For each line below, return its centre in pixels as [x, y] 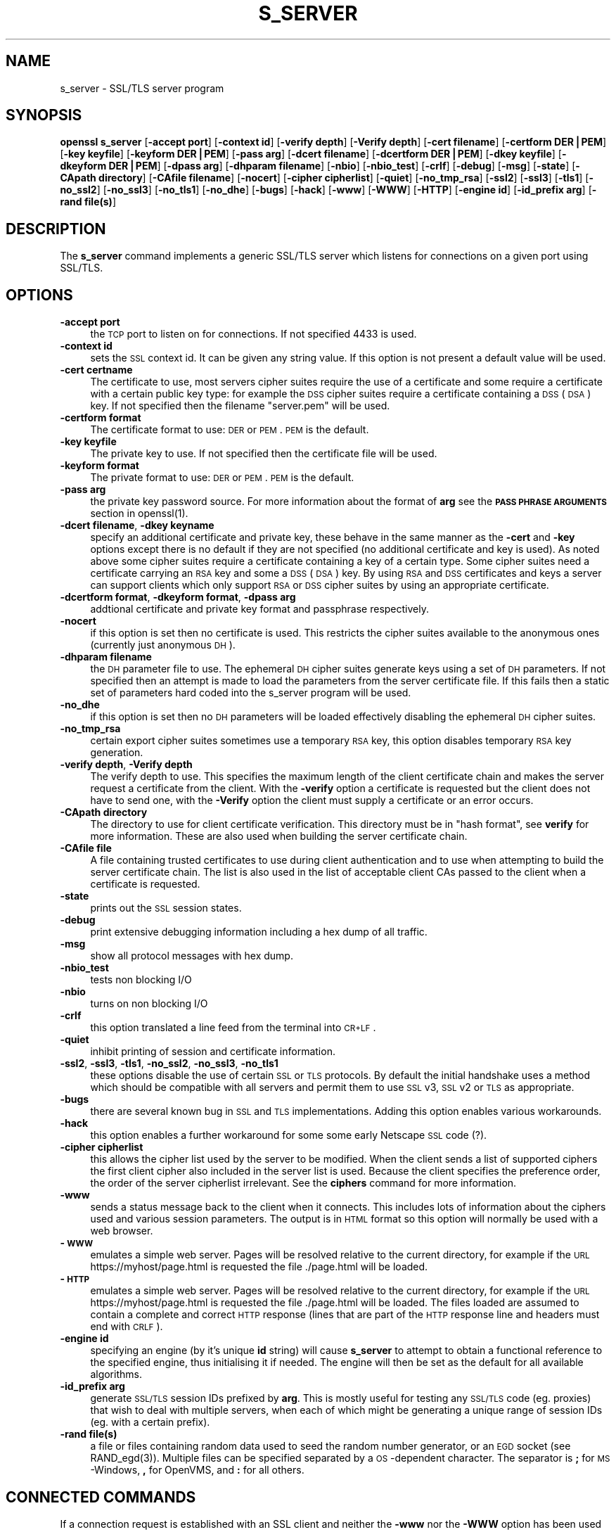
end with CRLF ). [127, 1327]
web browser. [122, 1231]
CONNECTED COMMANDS [101, 1497]
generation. [117, 753]
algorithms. [116, 1374]
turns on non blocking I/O [149, 1004]
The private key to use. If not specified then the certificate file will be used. [264, 454]
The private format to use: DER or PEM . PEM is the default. [222, 478]
